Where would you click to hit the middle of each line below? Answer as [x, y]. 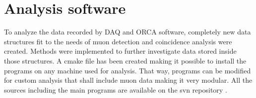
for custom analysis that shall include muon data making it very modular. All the [128, 80]
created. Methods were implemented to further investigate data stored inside [120, 51]
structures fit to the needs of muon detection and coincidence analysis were [118, 41]
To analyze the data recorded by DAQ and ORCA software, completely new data [128, 32]
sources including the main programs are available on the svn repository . [116, 89]
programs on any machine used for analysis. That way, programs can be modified [128, 70]
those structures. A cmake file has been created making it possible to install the [125, 60]
